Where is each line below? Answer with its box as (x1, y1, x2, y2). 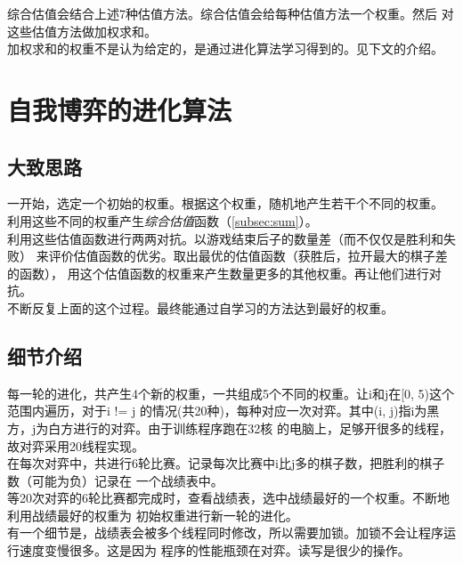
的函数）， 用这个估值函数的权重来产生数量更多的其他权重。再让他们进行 (7, 263, 429, 282)
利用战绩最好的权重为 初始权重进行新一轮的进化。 (7, 505, 298, 524)
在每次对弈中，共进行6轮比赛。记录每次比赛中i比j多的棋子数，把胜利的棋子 (7, 454, 445, 472)
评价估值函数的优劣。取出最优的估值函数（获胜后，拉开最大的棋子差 (48, 246, 448, 265)
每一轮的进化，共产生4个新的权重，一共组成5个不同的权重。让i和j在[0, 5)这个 (7, 383, 455, 402)
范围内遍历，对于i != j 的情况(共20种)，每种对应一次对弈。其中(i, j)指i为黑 (7, 401, 440, 420)
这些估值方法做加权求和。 (7, 21, 157, 40)
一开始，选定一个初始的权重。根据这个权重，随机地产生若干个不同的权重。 (7, 194, 443, 213)
